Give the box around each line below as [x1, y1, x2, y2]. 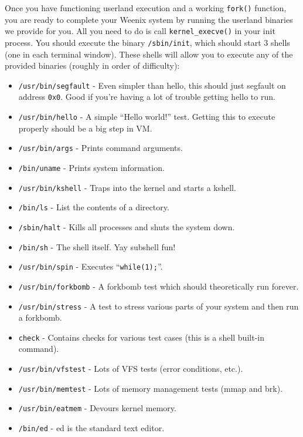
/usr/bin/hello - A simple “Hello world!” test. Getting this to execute [18, 110, 275, 123]
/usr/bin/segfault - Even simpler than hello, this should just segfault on [18, 79, 286, 91]
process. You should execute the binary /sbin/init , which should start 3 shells [5, 36, 290, 48]
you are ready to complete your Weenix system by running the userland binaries [5, 13, 293, 25]
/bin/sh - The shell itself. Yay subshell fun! [18, 240, 176, 253]
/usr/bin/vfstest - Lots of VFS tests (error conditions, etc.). [18, 362, 243, 375]
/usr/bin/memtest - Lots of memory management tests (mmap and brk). [18, 382, 283, 394]
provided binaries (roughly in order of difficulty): [5, 59, 180, 72]
